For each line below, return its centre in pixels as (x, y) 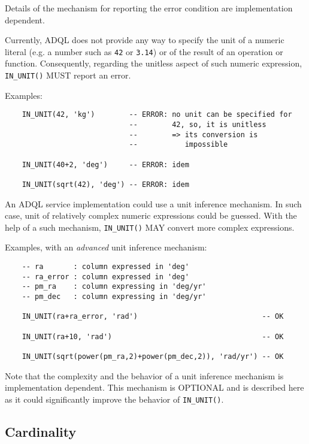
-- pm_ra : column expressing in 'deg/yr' (114, 287)
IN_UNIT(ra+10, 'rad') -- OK (153, 336)
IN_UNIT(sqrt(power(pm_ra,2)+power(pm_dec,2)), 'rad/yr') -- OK (153, 356)
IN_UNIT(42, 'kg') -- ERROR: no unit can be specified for (157, 115)
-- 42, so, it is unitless (198, 124)
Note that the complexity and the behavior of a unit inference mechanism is (144, 375)
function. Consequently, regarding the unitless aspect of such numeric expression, (154, 63)
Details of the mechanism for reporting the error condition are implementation (149, 8)
